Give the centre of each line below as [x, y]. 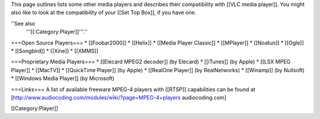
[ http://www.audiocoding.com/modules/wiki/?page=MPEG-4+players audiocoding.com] [119, 97]
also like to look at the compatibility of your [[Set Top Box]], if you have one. [104, 12]
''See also [23, 23]
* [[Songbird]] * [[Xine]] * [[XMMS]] [55, 51]
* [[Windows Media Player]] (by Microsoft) [63, 78]
